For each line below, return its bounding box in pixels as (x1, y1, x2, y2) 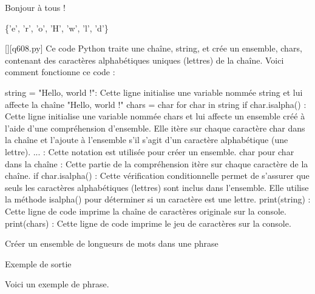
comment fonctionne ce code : (5, 65, 115, 78)
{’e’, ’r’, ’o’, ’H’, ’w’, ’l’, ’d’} (5, 21, 109, 34)
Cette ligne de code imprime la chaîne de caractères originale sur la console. (5, 204, 286, 217)
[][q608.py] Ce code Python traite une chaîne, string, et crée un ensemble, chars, (5, 42, 302, 55)
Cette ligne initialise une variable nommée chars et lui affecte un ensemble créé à (5, 110, 305, 122)
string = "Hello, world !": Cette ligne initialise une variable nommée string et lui (5, 85, 303, 98)
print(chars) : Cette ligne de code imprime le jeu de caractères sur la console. (5, 216, 291, 229)
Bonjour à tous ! (5, 1, 66, 13)
